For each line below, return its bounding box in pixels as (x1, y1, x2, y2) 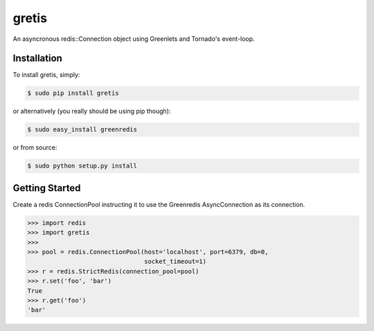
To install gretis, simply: (12, 71, 80, 79)
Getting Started (12, 182, 81, 194)
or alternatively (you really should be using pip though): (12, 107, 171, 116)
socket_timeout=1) (144, 258, 207, 266)
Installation (12, 53, 62, 64)
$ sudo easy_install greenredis (27, 125, 138, 134)
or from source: (12, 143, 57, 152)
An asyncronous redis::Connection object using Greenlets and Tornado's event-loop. (12, 35, 256, 43)
